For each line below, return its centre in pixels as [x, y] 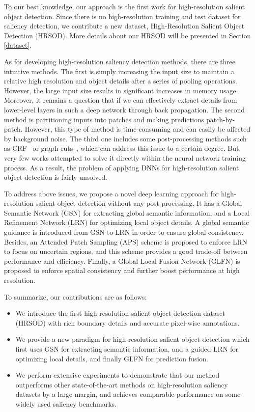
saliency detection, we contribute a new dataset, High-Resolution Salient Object [124, 26]
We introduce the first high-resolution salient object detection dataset [120, 313]
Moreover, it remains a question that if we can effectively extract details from [121, 100]
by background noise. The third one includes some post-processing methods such [125, 138]
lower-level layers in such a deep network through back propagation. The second [125, 109]
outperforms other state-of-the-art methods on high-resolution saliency [122, 384]
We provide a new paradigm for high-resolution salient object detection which [132, 339]
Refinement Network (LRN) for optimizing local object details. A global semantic [127, 222]
